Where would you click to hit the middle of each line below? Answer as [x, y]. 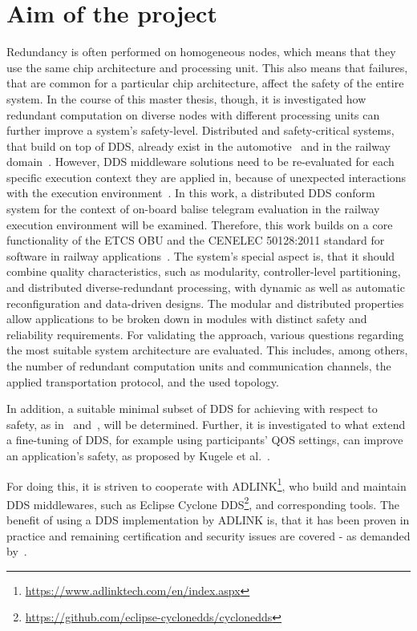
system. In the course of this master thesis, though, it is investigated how [186, 98]
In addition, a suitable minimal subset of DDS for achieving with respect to [192, 409]
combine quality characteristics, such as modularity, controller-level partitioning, [204, 271]
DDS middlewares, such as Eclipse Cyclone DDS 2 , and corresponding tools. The [203, 503]
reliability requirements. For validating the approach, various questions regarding [205, 334]
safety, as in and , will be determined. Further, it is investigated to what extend [206, 424]
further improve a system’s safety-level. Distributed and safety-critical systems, [200, 130]
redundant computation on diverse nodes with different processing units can [193, 114]
